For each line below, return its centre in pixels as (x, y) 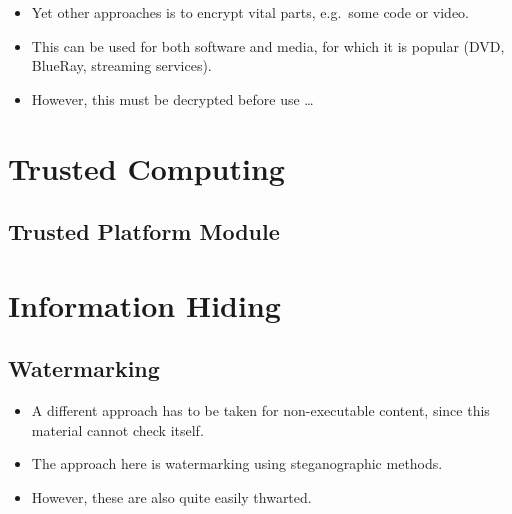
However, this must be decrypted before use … (172, 98)
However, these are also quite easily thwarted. (171, 496)
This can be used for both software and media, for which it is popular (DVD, (268, 45)
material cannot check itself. (117, 429)
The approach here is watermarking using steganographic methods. (237, 463)
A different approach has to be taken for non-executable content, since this (260, 410)
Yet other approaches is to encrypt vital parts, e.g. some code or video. (250, 12)
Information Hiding (144, 304)
